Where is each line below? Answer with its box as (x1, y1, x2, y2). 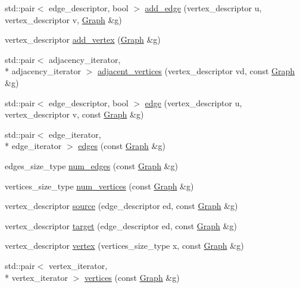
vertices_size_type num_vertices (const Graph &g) (5, 179, 194, 192)
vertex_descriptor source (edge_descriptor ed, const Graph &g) (5, 200, 238, 212)
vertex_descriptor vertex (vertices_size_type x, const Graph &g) (5, 239, 244, 252)
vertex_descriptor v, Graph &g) (5, 13, 122, 26)
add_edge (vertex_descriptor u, (145, 2, 262, 14)
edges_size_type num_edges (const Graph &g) (5, 159, 178, 172)
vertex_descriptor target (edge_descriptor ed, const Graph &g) (5, 219, 237, 232)
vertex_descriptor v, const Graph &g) (5, 108, 144, 121)
